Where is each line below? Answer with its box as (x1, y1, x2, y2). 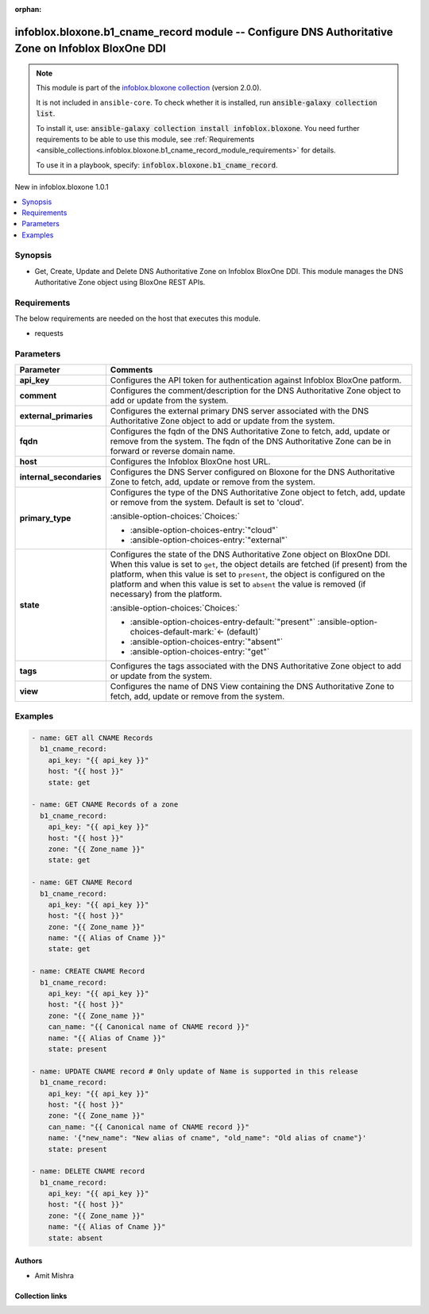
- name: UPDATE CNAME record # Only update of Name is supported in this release (31, 1066, 359, 1076)
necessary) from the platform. (110, 588, 222, 599)
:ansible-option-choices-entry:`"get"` (129, 645, 270, 657)
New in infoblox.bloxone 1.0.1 (14, 183, 109, 192)
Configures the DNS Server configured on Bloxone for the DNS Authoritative (110, 466, 396, 477)
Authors (14, 1256, 43, 1266)
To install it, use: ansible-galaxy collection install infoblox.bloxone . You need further (36, 123, 361, 133)
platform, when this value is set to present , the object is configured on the (110, 568, 385, 580)
